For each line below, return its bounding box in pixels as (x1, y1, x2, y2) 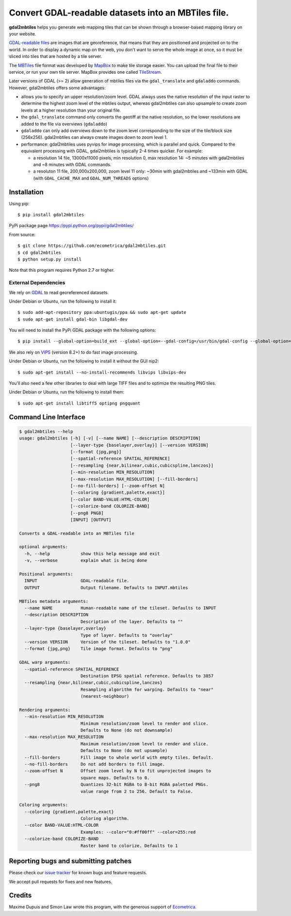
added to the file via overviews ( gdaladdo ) (21, 121, 108, 127)
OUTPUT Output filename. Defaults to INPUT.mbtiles (24, 585, 188, 590)
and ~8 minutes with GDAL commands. (33, 162, 112, 167)
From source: (9, 231, 36, 237)
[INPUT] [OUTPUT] (70, 517, 112, 523)
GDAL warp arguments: (19, 660, 71, 665)
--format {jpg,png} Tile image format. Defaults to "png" (24, 646, 173, 652)
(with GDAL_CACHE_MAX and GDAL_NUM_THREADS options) (33, 175, 149, 181)
